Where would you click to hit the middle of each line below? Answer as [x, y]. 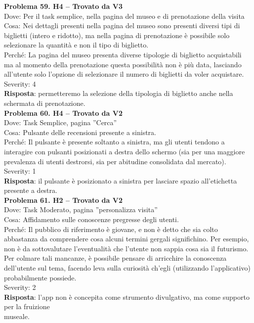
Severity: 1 [20, 171]
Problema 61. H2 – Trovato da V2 [63, 200]
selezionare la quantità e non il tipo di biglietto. [76, 45]
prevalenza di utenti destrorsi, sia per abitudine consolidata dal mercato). [115, 161]
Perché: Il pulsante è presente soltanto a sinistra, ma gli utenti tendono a [114, 142]
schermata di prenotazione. [45, 103]
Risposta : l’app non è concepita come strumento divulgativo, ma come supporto [127, 297]
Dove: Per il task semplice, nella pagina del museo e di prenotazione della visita [124, 16]
